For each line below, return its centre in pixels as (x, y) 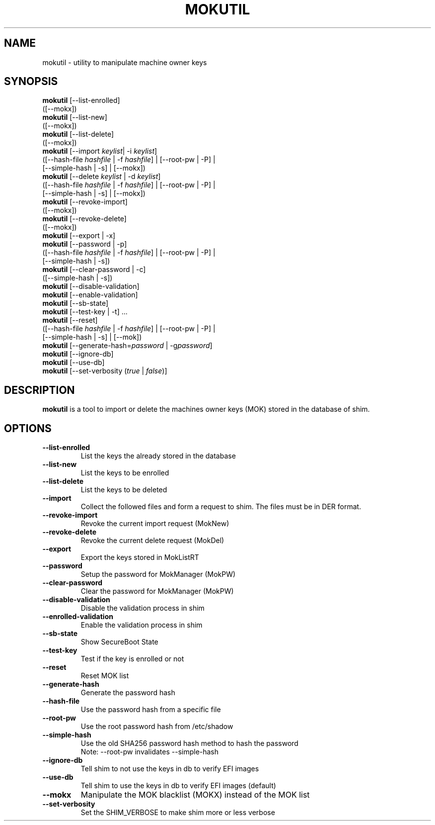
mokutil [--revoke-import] (85, 202)
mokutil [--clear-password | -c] (94, 270)
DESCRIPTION (39, 390)
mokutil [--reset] (70, 320)
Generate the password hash (128, 693)
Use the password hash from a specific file (151, 710)
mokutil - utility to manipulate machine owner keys (125, 62)
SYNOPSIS (31, 82)
